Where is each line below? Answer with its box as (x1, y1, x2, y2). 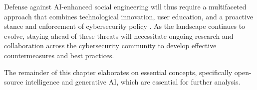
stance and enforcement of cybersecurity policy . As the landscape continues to (4, 21, 246, 31)
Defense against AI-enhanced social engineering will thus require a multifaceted (4, 1, 247, 11)
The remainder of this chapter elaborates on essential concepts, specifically (4, 67, 233, 77)
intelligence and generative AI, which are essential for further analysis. (25, 77, 241, 87)
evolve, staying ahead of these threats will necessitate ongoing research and (4, 30, 234, 41)
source (4, 77, 23, 87)
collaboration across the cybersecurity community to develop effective (4, 40, 217, 51)
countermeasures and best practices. (4, 50, 114, 60)
